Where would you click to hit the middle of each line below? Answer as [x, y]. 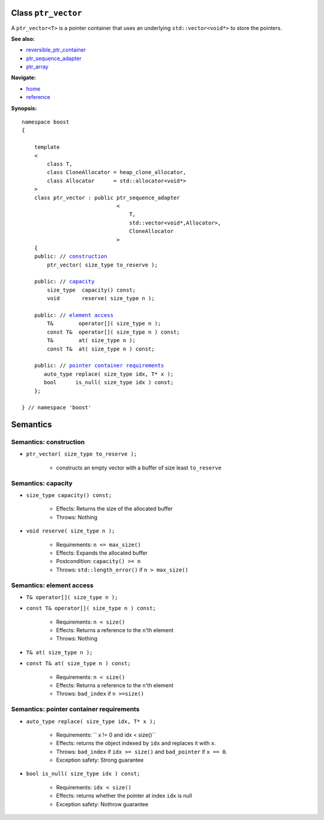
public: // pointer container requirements [99, 366]
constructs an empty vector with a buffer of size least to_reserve [139, 468]
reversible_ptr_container [56, 50]
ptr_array [37, 67]
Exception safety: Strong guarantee [100, 760]
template [47, 147]
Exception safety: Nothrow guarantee [102, 804]
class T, [60, 164]
